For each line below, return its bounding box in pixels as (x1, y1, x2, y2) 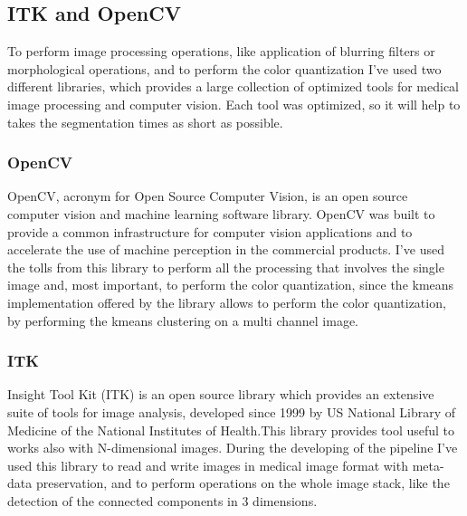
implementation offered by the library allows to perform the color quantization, (7, 292, 446, 311)
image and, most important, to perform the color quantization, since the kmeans (7, 275, 454, 294)
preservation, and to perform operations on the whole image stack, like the (35, 473, 450, 492)
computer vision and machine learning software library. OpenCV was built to (7, 204, 435, 223)
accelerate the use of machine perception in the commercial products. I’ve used (7, 240, 444, 259)
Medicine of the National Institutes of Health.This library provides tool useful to (7, 420, 455, 439)
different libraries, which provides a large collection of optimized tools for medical (7, 77, 460, 96)
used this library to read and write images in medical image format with (7, 455, 408, 474)
